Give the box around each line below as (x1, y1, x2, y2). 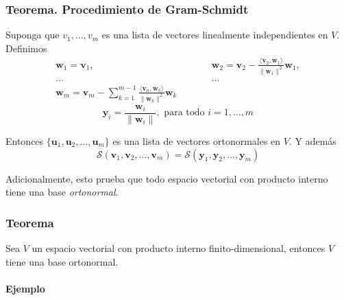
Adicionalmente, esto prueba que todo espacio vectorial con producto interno (5, 171, 328, 185)
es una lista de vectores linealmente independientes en (101, 27, 328, 42)
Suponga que (5, 27, 60, 42)
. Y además (288, 133, 336, 148)
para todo (164, 108, 205, 118)
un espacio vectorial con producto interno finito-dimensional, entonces (32, 240, 325, 255)
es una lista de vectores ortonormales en (112, 133, 281, 148)
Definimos (5, 41, 47, 55)
